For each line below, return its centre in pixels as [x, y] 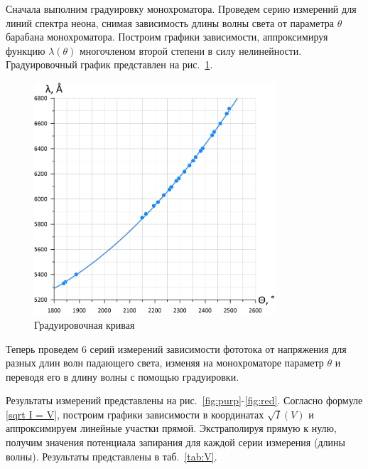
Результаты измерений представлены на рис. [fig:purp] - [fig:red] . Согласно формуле [184, 400]
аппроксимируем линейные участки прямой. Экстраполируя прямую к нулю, [171, 428]
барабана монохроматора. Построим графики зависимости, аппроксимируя [167, 37]
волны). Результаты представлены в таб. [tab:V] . [112, 456]
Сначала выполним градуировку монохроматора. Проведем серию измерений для [181, 9]
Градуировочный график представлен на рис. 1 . [109, 64]
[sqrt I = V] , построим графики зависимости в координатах [135, 414]
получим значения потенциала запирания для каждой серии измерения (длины [175, 442]
